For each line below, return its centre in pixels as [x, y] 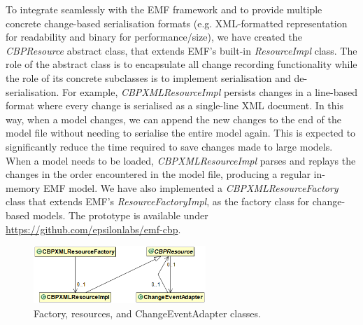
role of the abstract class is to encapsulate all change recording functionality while [181, 64]
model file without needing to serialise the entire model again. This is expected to [181, 133]
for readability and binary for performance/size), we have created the [154, 37]
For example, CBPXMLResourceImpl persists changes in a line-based [210, 91]
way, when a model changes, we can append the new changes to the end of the [173, 119]
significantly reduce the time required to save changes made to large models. [169, 146]
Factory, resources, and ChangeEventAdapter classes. [147, 313]
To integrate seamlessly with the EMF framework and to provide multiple [164, 9]
